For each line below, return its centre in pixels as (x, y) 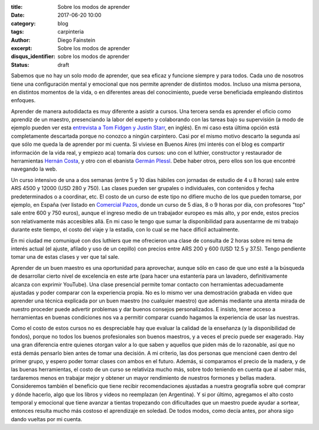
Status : (20, 64)
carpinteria (71, 32)
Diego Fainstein (77, 40)
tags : (17, 32)
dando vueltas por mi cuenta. (47, 419)
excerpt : (22, 48)
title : (17, 7)
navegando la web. (34, 169)
